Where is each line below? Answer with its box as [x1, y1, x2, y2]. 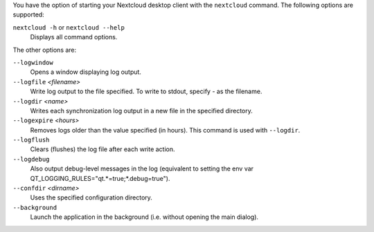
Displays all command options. [30, 33, 118, 41]
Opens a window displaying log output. [30, 68, 142, 76]
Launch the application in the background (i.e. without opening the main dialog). [30, 213, 259, 221]
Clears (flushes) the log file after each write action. [30, 145, 176, 153]
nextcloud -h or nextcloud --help [12, 23, 125, 31]
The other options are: [12, 46, 77, 54]
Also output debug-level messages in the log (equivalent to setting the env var [30, 164, 254, 173]
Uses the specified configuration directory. [30, 193, 152, 202]
